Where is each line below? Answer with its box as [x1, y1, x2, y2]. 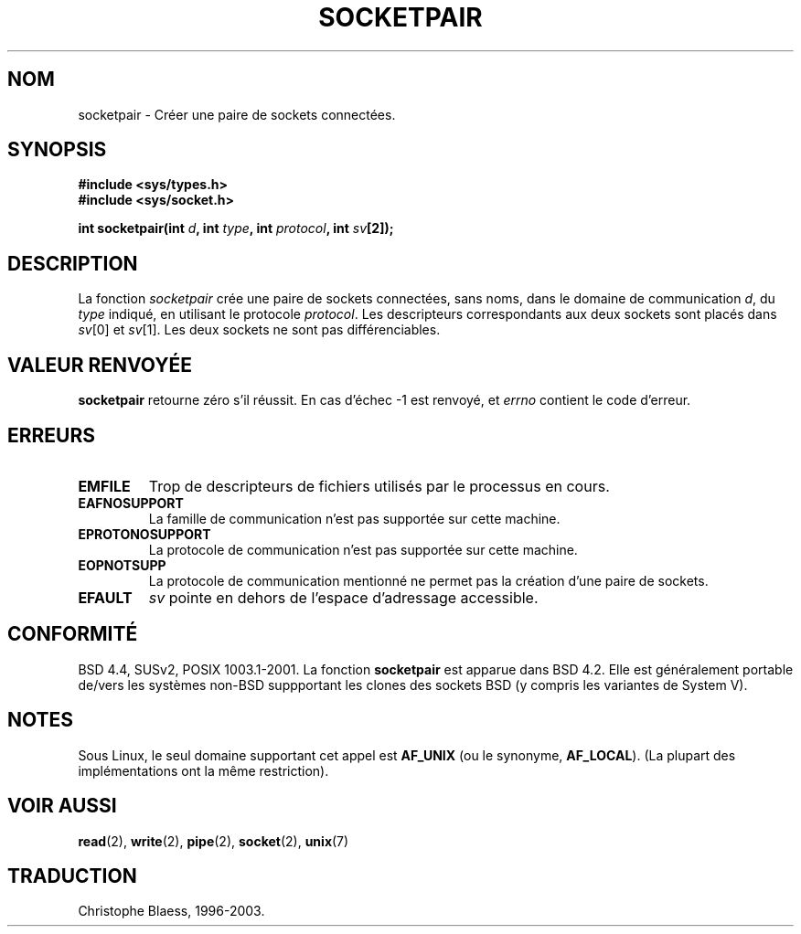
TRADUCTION [7, 864, 137, 887]
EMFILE [78, 476, 131, 495]
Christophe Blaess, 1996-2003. [78, 903, 265, 919]
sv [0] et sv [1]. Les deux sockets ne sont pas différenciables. [78, 322, 441, 338]
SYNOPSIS [7, 138, 107, 162]
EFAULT [78, 588, 133, 607]
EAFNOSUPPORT [78, 494, 184, 511]
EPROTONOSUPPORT [78, 525, 211, 542]
